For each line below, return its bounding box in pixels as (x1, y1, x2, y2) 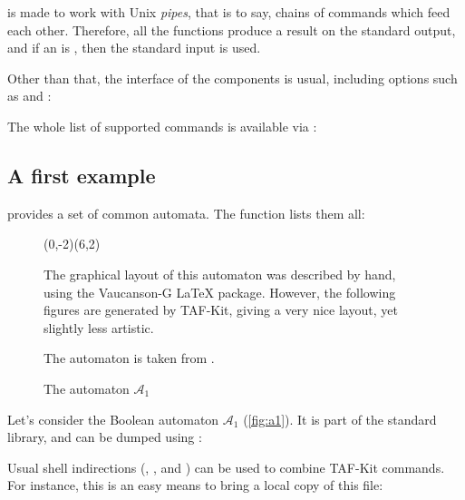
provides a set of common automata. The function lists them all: (7, 203, 365, 222)
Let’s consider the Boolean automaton (7, 409, 219, 428)
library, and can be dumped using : (7, 427, 202, 446)
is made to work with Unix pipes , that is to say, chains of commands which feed (7, 3, 450, 21)
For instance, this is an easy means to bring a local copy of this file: (7, 475, 383, 495)
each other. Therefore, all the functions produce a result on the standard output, (7, 20, 456, 39)
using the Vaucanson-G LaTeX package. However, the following (44, 282, 396, 301)
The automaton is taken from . (44, 348, 215, 368)
